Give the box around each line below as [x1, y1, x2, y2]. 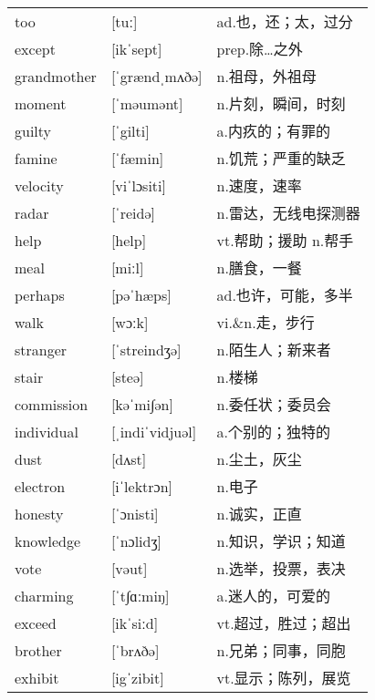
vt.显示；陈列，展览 [216, 667, 351, 689]
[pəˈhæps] [110, 283, 172, 305]
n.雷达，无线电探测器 [216, 202, 360, 224]
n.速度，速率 [216, 175, 302, 197]
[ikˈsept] [110, 37, 162, 59]
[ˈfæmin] [110, 147, 164, 169]
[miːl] [110, 256, 144, 278]
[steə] [110, 365, 144, 387]
